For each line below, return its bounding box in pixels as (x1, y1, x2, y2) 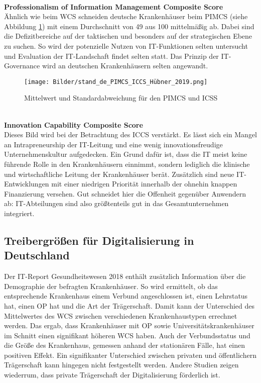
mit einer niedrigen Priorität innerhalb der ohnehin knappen (51, 178, 237, 189)
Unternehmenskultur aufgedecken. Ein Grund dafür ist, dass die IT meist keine (4, 149, 247, 159)
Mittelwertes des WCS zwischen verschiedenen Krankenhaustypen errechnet (4, 310, 237, 321)
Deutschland (4, 247, 70, 263)
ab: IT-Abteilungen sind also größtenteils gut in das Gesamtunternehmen (4, 198, 229, 209)
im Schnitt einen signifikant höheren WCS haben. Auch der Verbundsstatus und (4, 330, 250, 340)
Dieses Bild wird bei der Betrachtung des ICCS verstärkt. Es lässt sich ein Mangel (4, 129, 257, 140)
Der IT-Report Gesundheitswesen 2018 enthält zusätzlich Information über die (4, 271, 246, 281)
